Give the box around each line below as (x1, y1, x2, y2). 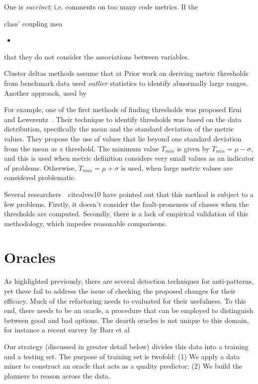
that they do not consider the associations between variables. (4, 51, 190, 62)
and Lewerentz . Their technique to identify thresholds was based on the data (4, 114, 242, 124)
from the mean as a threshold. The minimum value (4, 143, 159, 153)
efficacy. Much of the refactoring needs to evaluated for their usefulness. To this (4, 295, 246, 306)
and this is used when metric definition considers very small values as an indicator (4, 153, 255, 163)
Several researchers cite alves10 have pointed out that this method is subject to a (4, 189, 254, 199)
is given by (176, 143, 210, 153)
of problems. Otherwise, (4, 162, 77, 173)
